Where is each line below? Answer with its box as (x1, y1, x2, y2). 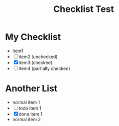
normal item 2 (12, 116, 41, 122)
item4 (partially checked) (18, 65, 71, 71)
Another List (5, 83, 58, 94)
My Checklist (5, 31, 61, 43)
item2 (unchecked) (18, 54, 58, 60)
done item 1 (18, 111, 43, 117)
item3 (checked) (18, 60, 53, 65)
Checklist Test (53, 3, 115, 15)
